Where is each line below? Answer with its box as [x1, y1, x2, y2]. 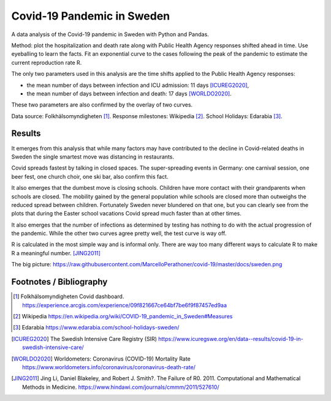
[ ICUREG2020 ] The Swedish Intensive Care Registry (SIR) [11, 335, 158, 342]
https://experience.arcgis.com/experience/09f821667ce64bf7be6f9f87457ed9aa [22, 301, 227, 309]
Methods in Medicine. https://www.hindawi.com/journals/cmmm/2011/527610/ [22, 383, 219, 391]
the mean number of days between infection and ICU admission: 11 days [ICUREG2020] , [26, 81, 249, 89]
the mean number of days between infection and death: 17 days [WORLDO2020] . [26, 89, 232, 97]
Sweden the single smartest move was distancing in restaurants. [11, 153, 175, 160]
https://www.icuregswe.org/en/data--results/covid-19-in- [158, 335, 303, 342]
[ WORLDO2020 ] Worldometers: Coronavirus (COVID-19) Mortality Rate [11, 355, 191, 362]
